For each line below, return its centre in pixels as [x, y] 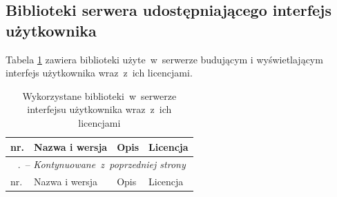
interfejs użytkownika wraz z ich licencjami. [99, 73]
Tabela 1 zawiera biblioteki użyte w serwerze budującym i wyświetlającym [164, 59]
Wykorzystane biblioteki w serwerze [99, 95]
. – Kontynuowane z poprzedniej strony [102, 164]
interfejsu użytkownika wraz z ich [99, 109]
